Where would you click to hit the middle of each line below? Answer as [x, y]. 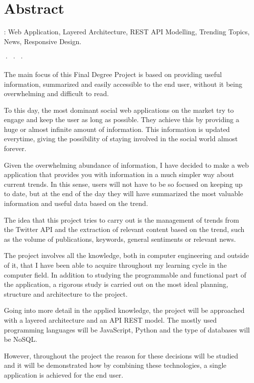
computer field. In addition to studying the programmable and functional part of [125, 274]
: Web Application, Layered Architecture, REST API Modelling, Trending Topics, [127, 32]
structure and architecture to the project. [66, 294]
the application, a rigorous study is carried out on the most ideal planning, [116, 284]
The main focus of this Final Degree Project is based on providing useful [113, 74]
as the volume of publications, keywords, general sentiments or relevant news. [120, 239]
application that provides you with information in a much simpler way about [119, 174]
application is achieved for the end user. [64, 374]
